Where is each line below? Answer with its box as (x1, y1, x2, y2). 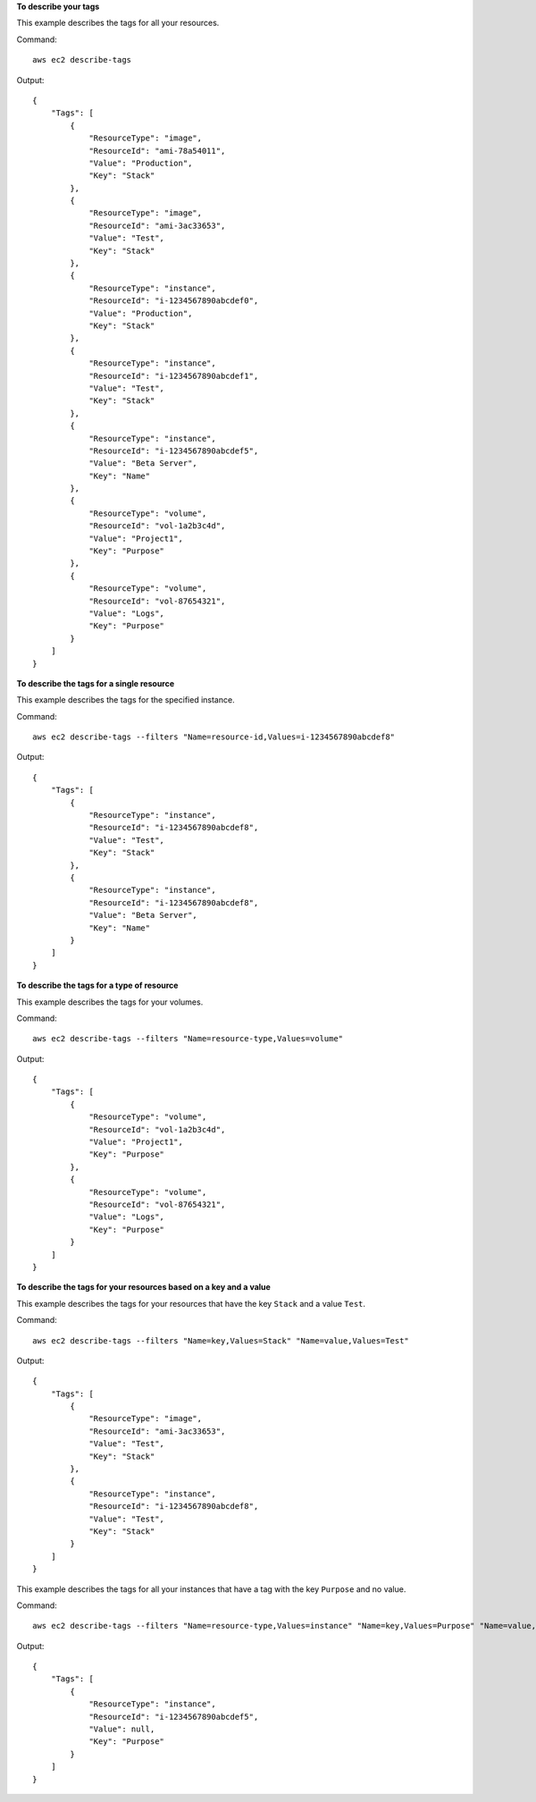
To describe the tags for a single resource (16, 678, 175, 688)
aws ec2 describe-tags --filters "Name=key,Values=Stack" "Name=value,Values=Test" (32, 1335, 410, 1345)
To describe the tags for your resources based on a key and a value (16, 1282, 272, 1293)
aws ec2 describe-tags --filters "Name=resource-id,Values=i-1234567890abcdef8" (32, 732, 396, 742)
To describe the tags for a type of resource (16, 980, 179, 991)
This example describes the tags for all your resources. (16, 18, 220, 29)
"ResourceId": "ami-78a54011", (88, 146, 226, 156)
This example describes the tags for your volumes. (16, 997, 204, 1007)
